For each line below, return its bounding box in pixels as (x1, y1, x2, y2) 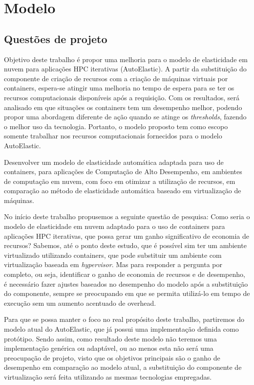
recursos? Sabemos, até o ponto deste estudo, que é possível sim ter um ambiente (4, 240, 247, 250)
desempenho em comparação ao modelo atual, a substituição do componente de (4, 362, 242, 372)
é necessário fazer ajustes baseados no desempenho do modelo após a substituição (4, 278, 248, 289)
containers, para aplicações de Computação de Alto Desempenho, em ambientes (4, 166, 242, 177)
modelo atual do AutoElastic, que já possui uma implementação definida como (4, 324, 239, 334)
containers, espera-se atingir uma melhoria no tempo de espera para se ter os (4, 83, 234, 93)
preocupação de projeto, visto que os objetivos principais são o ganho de (4, 352, 220, 362)
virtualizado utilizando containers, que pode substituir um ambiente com (4, 249, 222, 260)
